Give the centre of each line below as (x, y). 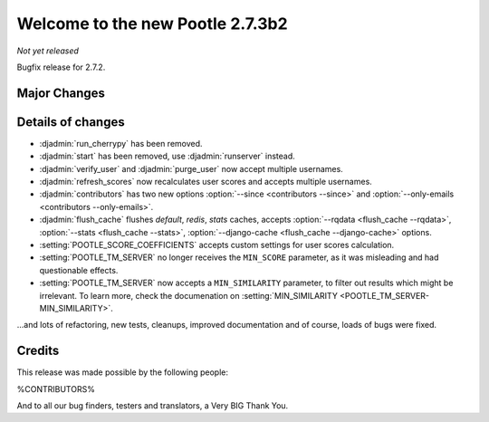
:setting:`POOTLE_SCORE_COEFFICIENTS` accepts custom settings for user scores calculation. (217, 245)
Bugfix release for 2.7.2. (61, 67)
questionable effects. (79, 270)
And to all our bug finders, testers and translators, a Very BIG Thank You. (153, 406)
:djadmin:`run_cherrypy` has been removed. (121, 143)
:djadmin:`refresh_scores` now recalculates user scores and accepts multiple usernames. (206, 182)
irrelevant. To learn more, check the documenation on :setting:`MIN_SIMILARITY (189, 295)
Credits (38, 351)
